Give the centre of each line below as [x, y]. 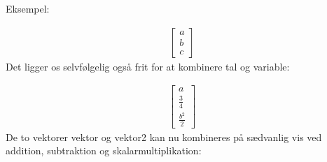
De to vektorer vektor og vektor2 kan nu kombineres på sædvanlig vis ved [164, 137]
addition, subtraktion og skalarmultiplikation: [104, 150]
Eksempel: [28, 8]
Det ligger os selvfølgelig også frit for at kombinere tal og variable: [148, 66]
